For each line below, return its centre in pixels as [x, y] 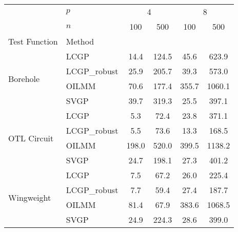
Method [80, 41]
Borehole [24, 78]
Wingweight [30, 197]
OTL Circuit [31, 138]
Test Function [33, 41]
